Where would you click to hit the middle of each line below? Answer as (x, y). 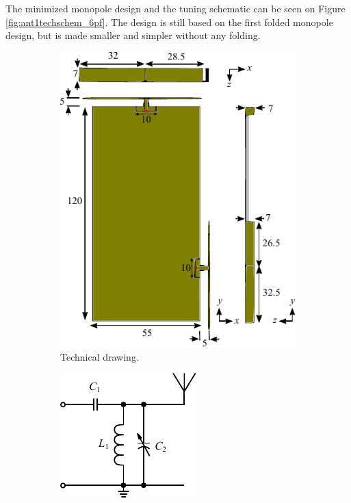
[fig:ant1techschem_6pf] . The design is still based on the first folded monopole (169, 22)
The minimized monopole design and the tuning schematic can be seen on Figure (175, 8)
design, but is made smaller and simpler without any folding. (133, 35)
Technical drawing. (100, 356)
